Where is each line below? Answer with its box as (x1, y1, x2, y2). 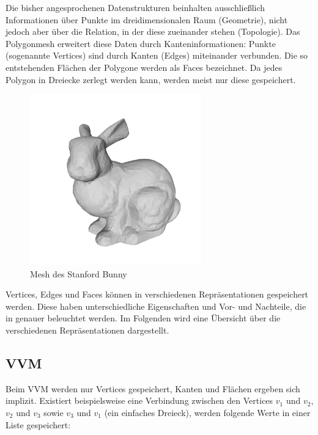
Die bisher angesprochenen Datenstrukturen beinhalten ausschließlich (6, 1, 265, 13)
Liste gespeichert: (6, 418, 71, 431)
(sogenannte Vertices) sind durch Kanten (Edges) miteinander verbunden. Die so (6, 49, 308, 62)
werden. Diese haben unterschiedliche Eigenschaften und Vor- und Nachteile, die (6, 299, 306, 312)
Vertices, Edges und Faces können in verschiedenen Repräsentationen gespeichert (6, 288, 309, 301)
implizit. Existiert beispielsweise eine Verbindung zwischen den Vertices (6, 394, 273, 407)
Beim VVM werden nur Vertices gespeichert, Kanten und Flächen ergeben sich (6, 382, 300, 395)
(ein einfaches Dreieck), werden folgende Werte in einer (104, 406, 311, 419)
